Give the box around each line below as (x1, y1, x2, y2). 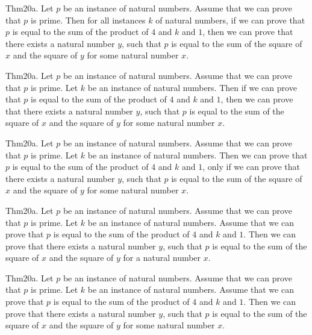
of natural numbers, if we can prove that (155, 13, 305, 26)
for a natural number (123, 251, 201, 264)
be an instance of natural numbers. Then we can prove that (87, 148, 308, 161)
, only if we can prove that (202, 160, 301, 173)
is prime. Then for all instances (31, 13, 146, 26)
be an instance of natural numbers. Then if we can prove (87, 81, 297, 93)
